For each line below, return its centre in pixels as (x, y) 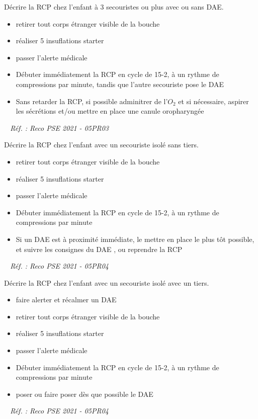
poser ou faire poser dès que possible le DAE (84, 394)
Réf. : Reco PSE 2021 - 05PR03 (59, 128)
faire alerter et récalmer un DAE (66, 300)
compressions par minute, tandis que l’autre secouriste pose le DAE (120, 84)
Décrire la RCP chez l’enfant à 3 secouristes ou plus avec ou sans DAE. (114, 7)
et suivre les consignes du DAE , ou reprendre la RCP (99, 249)
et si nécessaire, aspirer (213, 101)
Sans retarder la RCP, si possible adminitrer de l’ (92, 101)
